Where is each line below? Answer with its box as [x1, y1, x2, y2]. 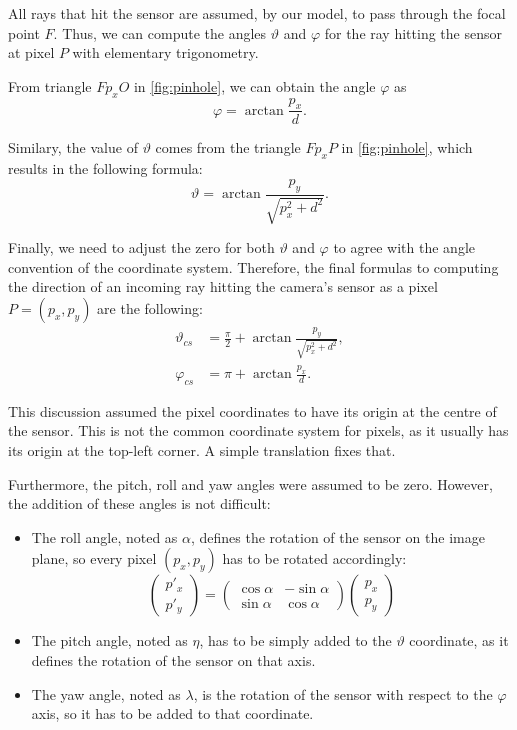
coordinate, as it [409, 630, 509, 651]
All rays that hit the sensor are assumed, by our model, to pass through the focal [8, 3, 506, 23]
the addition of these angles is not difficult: [8, 493, 271, 514]
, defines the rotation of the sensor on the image [191, 526, 485, 547]
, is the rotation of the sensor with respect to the [193, 683, 493, 704]
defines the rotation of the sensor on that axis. [31, 650, 316, 671]
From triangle [8, 75, 92, 96]
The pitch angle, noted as [31, 630, 188, 651]
